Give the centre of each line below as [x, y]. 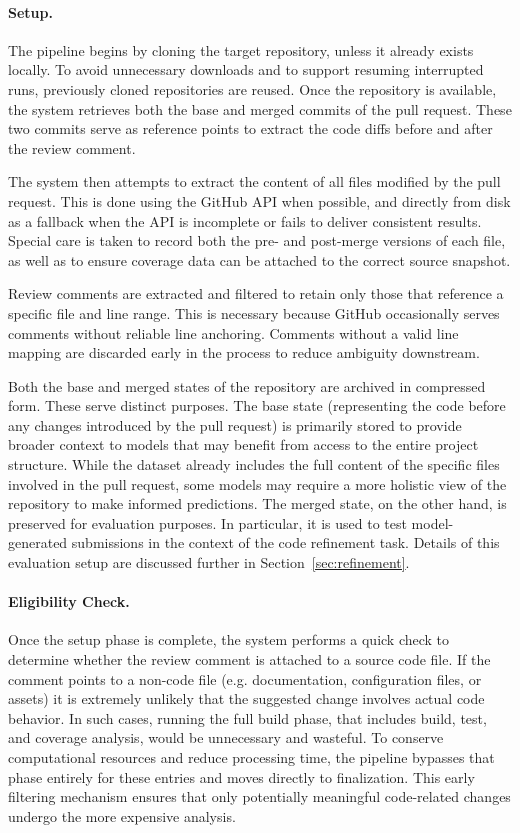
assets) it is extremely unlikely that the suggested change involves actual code [246, 698]
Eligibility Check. [69, 601]
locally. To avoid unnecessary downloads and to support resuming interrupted [246, 69]
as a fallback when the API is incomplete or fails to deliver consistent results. [245, 220]
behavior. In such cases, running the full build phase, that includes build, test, [247, 717]
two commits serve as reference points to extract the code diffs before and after [250, 128]
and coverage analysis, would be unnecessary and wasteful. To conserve [226, 737]
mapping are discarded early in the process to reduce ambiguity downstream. [244, 352]
